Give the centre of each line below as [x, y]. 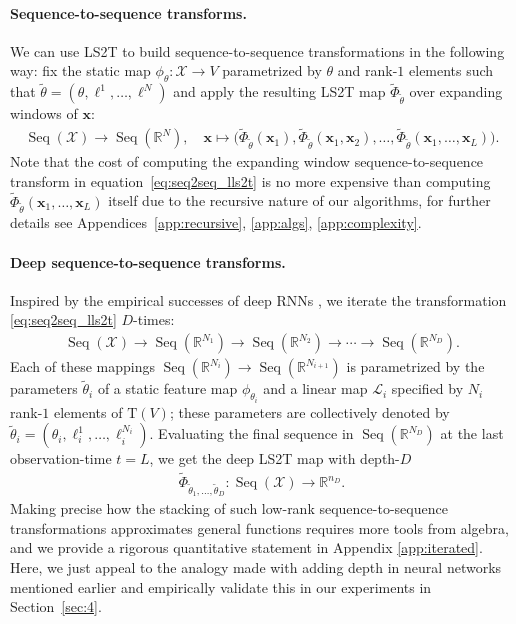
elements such [451, 70]
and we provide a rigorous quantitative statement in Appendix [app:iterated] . [246, 547]
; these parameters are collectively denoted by [309, 411]
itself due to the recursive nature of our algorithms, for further [299, 200]
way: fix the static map [80, 70]
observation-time [61, 458]
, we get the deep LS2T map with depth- [274, 458]
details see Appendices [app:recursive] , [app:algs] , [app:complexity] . [216, 222]
